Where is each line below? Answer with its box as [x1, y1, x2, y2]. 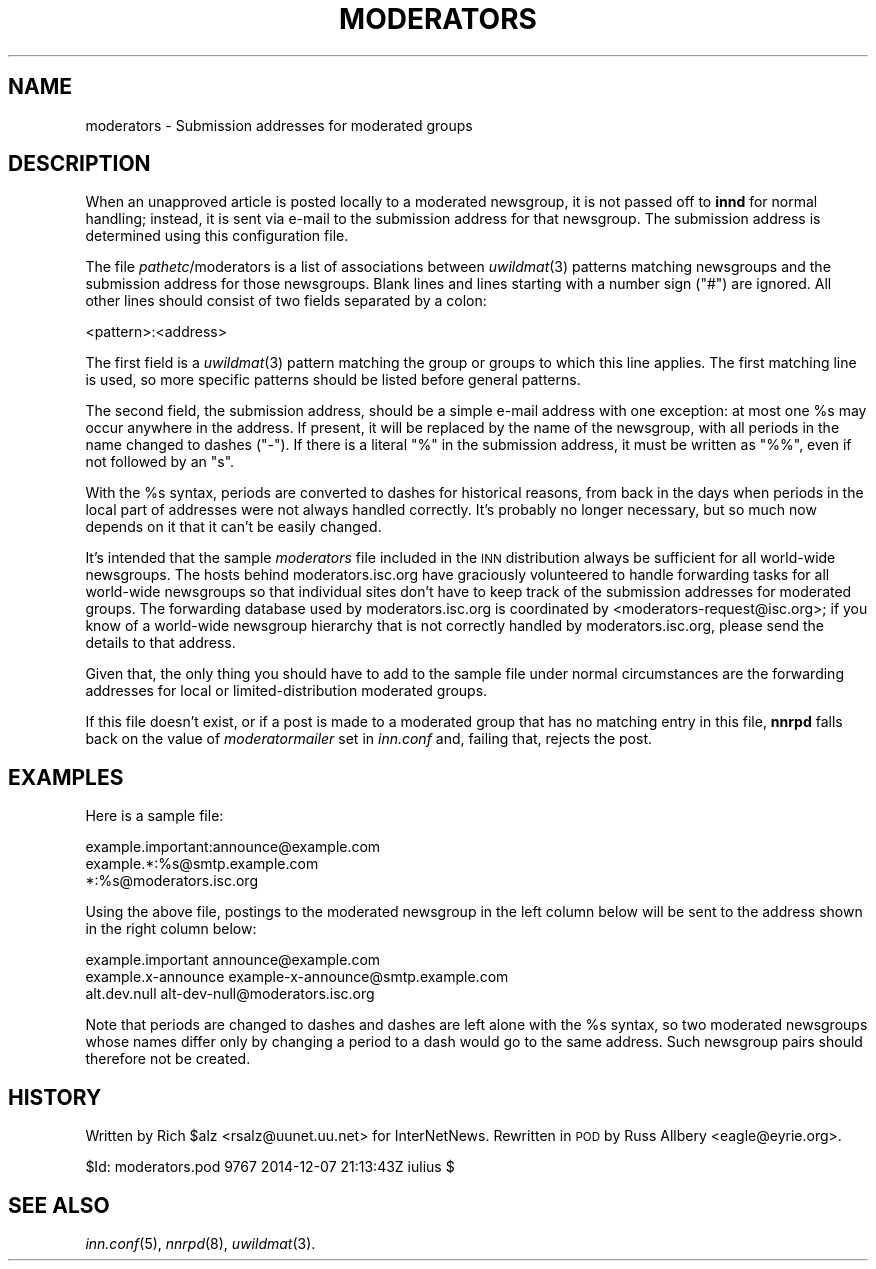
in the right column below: [85, 920, 257, 938]
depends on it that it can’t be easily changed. [85, 518, 382, 536]
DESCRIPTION [8, 151, 151, 177]
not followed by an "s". [85, 453, 235, 471]
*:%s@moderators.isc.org [85, 872, 258, 890]
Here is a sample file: [85, 807, 224, 825]
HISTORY [8, 1084, 102, 1110]
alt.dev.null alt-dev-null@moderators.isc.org [85, 985, 375, 1003]
